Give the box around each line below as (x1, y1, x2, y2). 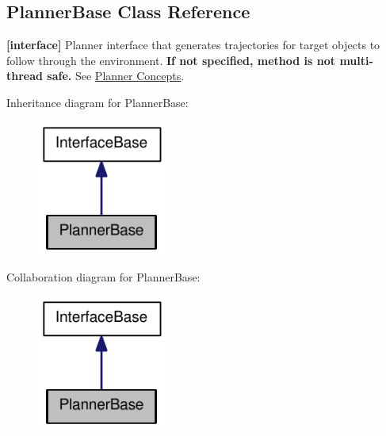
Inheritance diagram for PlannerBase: (6, 94, 189, 110)
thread (6, 67, 43, 84)
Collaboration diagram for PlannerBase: (6, 269, 201, 285)
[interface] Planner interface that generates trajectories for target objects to (6, 36, 380, 53)
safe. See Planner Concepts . (47, 67, 185, 84)
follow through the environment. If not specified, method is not (6, 52, 336, 68)
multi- (339, 52, 373, 68)
